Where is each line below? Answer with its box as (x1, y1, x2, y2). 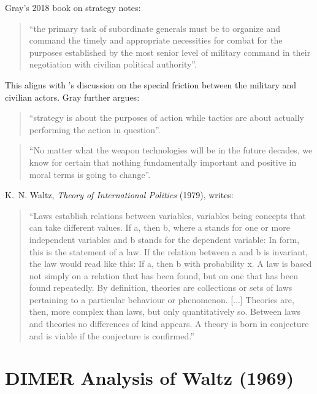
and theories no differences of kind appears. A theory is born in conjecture (29, 317, 309, 330)
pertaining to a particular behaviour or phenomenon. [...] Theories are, (29, 293, 294, 306)
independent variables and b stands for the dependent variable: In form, (29, 233, 300, 245)
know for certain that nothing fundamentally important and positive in (29, 155, 297, 168)
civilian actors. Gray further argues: (5, 90, 140, 103)
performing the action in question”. (29, 123, 161, 136)
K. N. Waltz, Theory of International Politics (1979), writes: (5, 188, 234, 201)
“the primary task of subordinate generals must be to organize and (29, 21, 281, 34)
